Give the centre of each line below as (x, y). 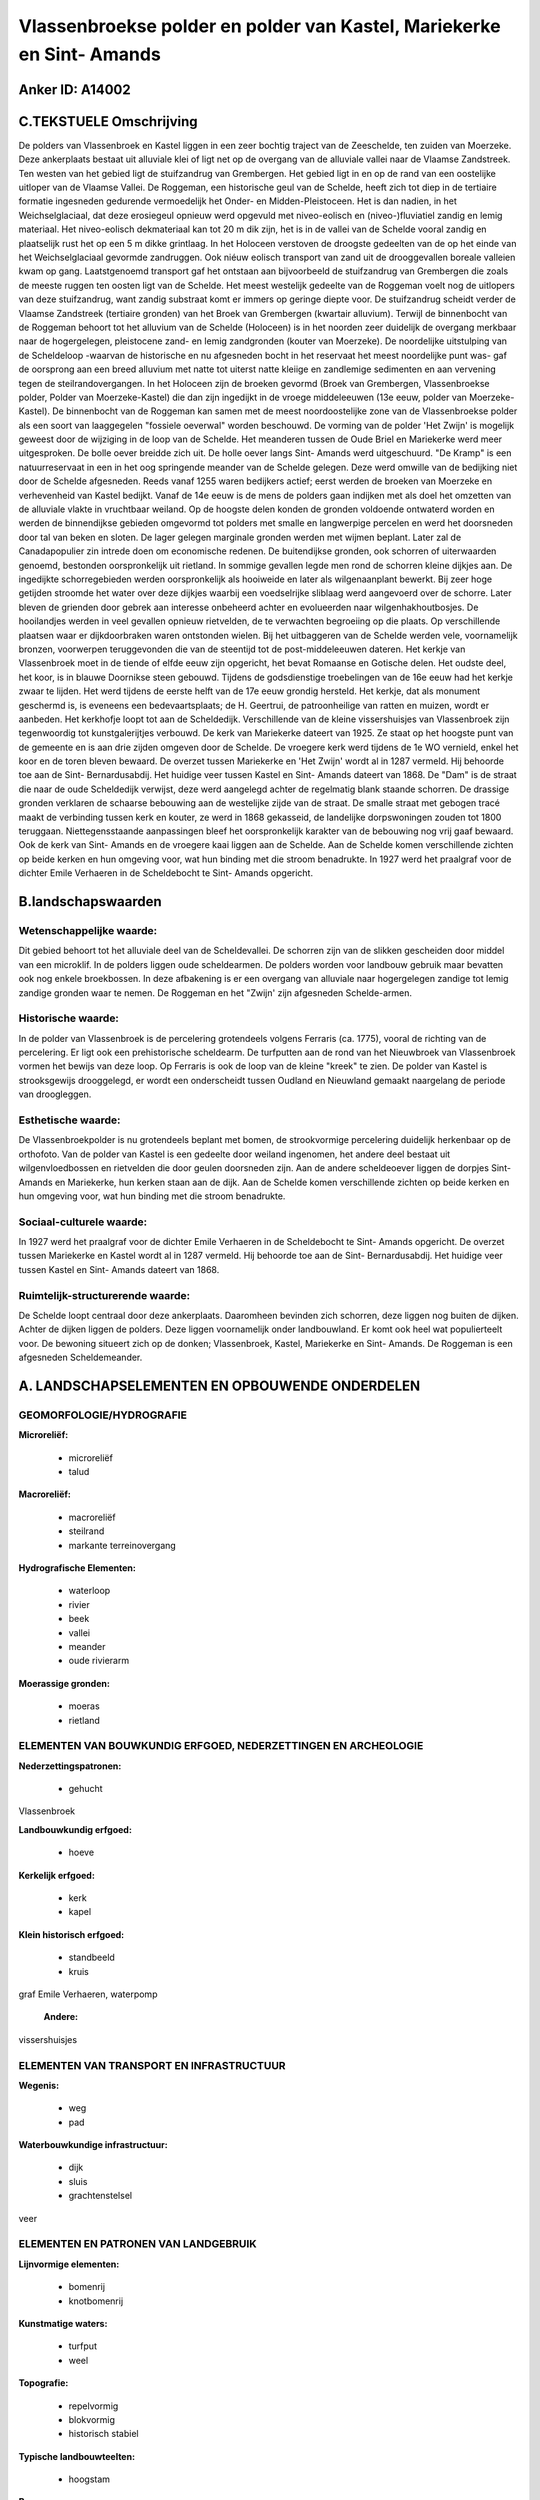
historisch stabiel (103, 2434)
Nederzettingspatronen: (70, 1766)
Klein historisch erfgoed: (71, 1934)
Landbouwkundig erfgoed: (75, 1829)
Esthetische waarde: (69, 1120)
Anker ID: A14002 (74, 89)
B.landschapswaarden (90, 901)
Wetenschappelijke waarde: (88, 930)
